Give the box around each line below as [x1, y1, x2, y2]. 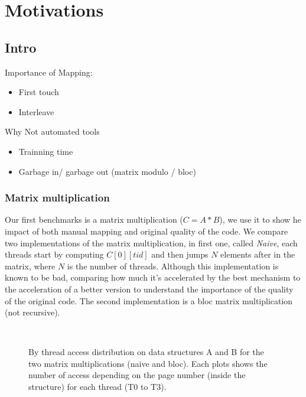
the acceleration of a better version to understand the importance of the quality [5, 282, 294, 295]
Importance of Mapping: [5, 66, 93, 78]
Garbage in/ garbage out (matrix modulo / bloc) [18, 165, 196, 177]
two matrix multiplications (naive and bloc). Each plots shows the [28, 357, 268, 369]
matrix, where [5, 259, 56, 272]
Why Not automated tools [5, 125, 100, 138]
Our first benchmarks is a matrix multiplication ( [5, 213, 183, 226]
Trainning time [18, 145, 73, 157]
